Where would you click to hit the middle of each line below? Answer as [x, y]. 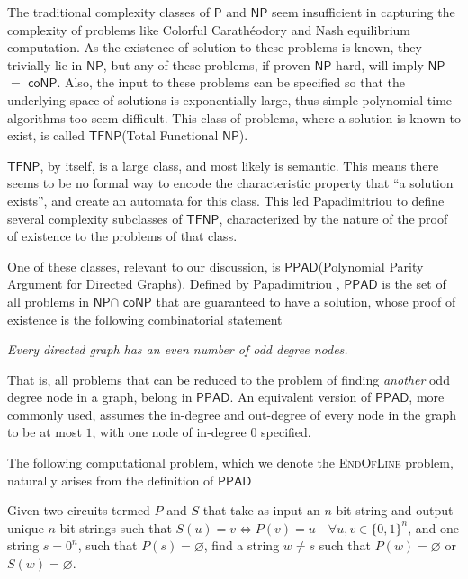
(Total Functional [170, 135]
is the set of [414, 284]
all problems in [49, 301]
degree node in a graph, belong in [100, 397]
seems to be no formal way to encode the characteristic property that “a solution [230, 183]
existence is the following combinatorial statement [145, 319]
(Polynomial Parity [371, 266]
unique [26, 527]
